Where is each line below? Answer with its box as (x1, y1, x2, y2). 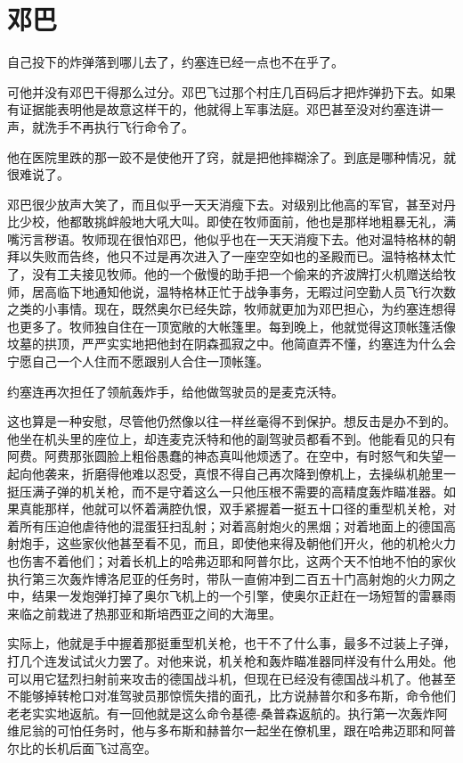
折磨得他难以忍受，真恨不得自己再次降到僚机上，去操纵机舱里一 (81, 464, 456, 482)
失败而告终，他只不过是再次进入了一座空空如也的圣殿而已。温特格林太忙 (31, 247, 456, 266)
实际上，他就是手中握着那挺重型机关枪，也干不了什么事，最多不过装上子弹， (7, 634, 456, 652)
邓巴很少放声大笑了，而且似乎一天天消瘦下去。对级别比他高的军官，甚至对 (7, 194, 443, 213)
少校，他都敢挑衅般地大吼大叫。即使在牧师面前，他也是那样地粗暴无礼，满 (19, 212, 456, 231)
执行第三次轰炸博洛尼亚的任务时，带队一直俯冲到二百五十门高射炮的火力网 (7, 569, 443, 587)
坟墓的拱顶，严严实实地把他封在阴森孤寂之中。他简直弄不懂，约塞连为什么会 (7, 334, 456, 353)
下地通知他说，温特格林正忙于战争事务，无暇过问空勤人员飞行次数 (69, 282, 456, 300)
